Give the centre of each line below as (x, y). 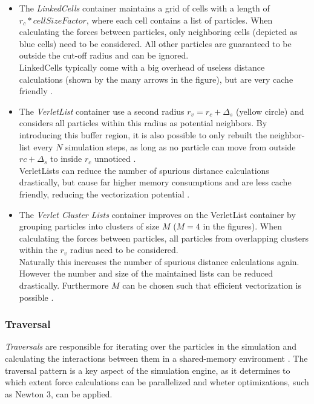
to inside (66, 159)
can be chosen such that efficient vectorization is (212, 285)
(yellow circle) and (270, 111)
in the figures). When (242, 226)
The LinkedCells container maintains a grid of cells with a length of (144, 8)
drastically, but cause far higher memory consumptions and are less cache (155, 182)
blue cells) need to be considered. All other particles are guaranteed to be (155, 43)
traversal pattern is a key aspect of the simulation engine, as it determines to (148, 370)
